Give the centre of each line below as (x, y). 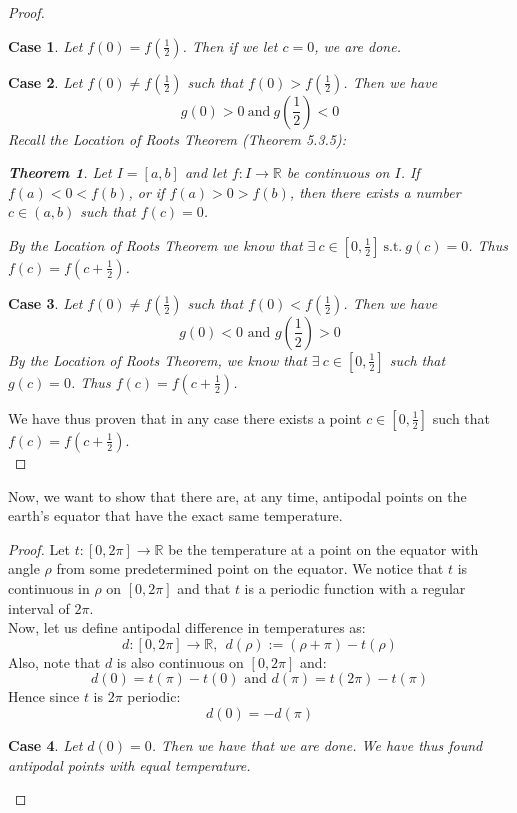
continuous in (49, 587)
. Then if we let (230, 45)
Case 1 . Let (45, 45)
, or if (146, 191)
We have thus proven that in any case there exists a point (185, 417)
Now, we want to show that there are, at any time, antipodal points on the (237, 495)
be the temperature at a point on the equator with (323, 548)
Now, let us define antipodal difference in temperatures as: (187, 627)
